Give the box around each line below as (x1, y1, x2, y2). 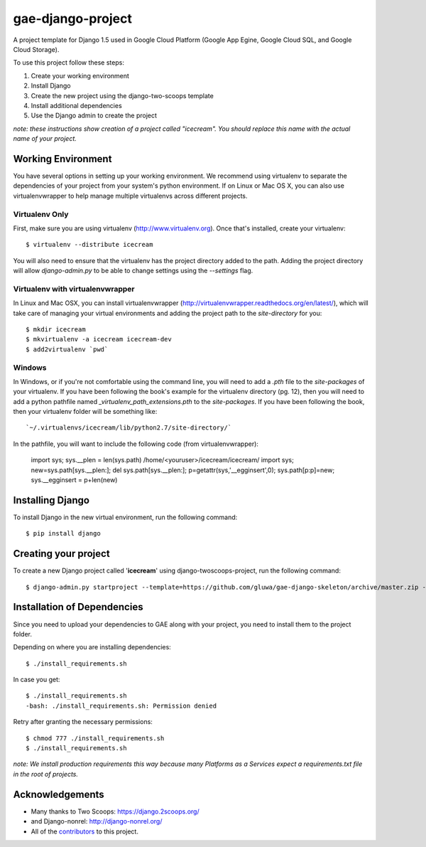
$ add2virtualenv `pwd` (26, 345, 109, 353)
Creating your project (13, 548, 110, 560)
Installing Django (13, 494, 90, 506)
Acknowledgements (13, 788, 104, 800)
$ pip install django (26, 530, 101, 538)
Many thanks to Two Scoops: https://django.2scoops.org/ (31, 807, 200, 816)
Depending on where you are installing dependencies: (13, 643, 172, 651)
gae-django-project (13, 11, 133, 26)
